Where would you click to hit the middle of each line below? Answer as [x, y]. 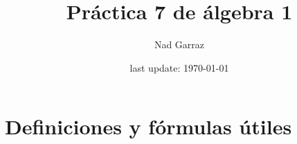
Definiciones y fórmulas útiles [148, 126]
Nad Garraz [179, 44]
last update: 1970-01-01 [179, 67]
